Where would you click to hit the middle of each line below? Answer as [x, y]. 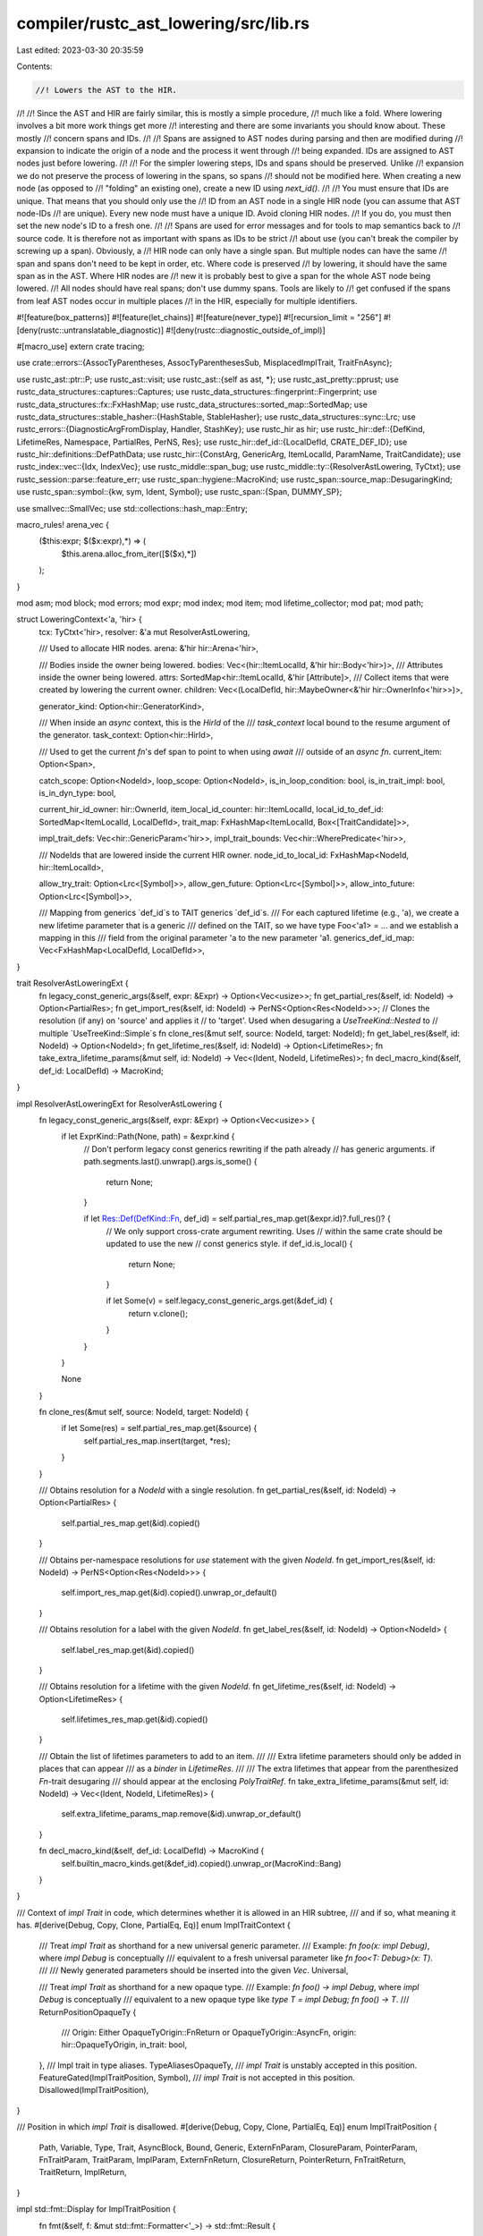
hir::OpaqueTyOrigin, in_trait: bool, [124, 2045]
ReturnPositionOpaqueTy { [88, 2012]
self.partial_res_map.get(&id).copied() [131, 1523]
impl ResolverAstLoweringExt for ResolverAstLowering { [119, 1104]
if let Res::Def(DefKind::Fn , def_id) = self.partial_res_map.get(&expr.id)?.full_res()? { [237, 1219]
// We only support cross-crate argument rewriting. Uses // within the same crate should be [274, 1231]
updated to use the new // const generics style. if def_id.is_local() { [229, 1244]
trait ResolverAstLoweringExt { [72, 983]
